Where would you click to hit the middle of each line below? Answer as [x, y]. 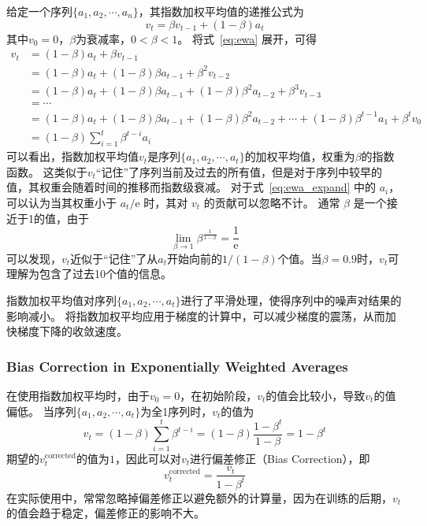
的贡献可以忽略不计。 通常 [272, 202]
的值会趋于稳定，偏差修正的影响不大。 [106, 513]
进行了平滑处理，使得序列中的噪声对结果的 [291, 300]
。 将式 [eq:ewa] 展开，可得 [247, 38]
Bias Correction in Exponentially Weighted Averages [177, 366]
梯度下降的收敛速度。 [72, 331]
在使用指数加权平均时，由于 [78, 396]
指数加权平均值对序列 [61, 300]
